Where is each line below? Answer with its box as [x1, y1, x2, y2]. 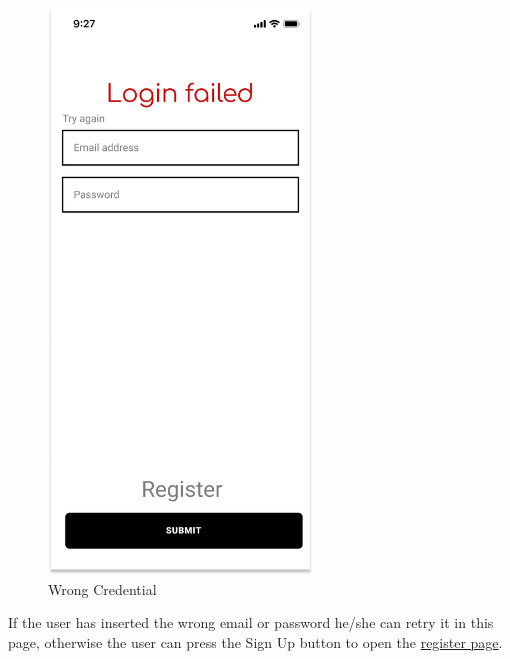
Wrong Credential [48, 578, 157, 599]
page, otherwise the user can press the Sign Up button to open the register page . [8, 631, 503, 652]
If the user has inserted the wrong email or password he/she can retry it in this [8, 612, 494, 633]
